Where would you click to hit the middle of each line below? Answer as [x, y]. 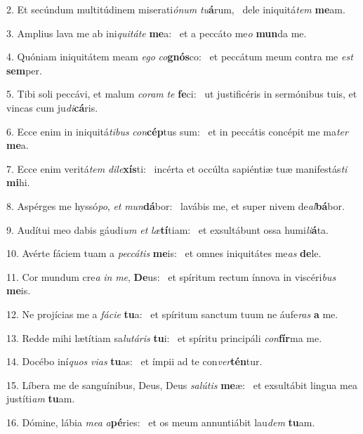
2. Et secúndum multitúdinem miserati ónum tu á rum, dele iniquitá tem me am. [176, 9]
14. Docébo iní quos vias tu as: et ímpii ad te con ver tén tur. [134, 361]
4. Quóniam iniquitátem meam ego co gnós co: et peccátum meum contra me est [180, 57]
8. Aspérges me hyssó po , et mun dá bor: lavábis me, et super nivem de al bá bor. [176, 205]
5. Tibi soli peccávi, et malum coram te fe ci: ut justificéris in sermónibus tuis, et [182, 94]
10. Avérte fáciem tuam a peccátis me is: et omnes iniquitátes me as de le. [164, 253]
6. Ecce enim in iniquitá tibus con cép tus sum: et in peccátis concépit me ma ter [177, 131]
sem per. [24, 70]
